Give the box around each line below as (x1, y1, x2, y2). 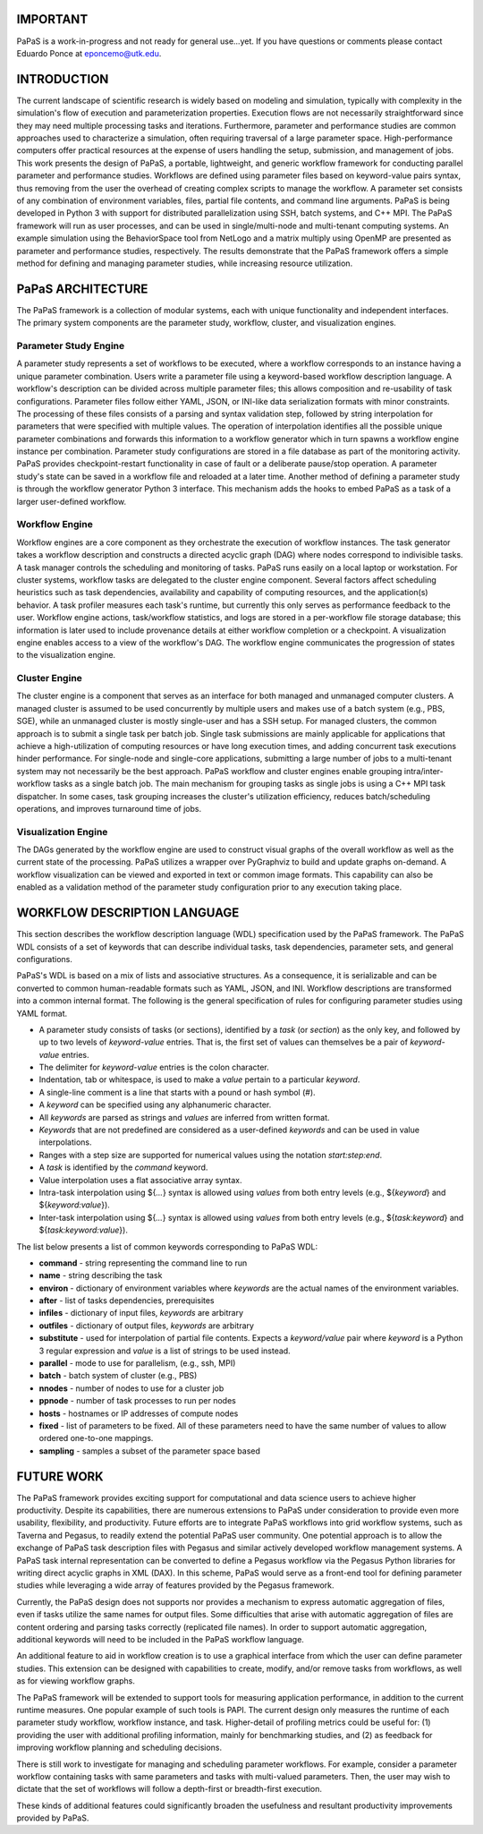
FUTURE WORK (16, 1469, 104, 1484)
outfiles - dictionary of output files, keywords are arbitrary (38, 1320, 255, 1331)
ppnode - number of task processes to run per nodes (38, 1395, 236, 1406)
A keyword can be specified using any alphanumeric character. (38, 1099, 272, 1110)
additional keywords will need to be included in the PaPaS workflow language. (16, 1634, 304, 1644)
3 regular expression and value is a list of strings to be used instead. (38, 1345, 291, 1356)
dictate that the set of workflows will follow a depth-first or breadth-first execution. (16, 1784, 322, 1795)
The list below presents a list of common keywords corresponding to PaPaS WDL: (16, 1241, 318, 1252)
